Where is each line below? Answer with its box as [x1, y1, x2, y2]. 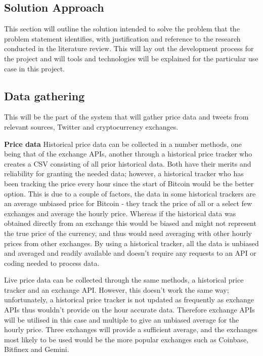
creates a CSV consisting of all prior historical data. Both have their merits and [4, 158, 251, 169]
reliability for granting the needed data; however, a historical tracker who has [4, 168, 244, 179]
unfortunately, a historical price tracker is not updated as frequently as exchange [4, 294, 254, 305]
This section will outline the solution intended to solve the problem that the [4, 23, 240, 34]
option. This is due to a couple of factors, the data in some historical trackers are [4, 188, 256, 199]
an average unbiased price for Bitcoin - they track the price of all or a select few [4, 198, 252, 209]
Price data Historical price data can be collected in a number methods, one [4, 138, 242, 149]
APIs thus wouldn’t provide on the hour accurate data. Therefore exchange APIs [4, 304, 255, 315]
